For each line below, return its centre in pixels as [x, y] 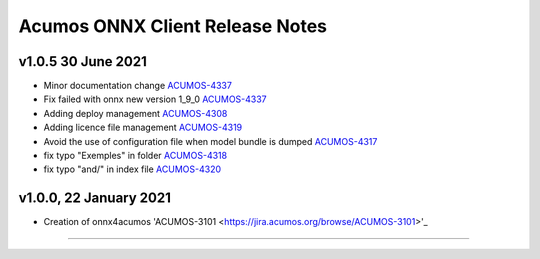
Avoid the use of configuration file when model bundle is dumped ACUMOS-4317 [210, 141]
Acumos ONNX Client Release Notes [173, 26]
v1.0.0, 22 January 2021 [95, 198]
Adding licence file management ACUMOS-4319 [143, 127]
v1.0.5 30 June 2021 [82, 61]
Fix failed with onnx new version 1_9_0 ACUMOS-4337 [155, 99]
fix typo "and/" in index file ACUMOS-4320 [132, 169]
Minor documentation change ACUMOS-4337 [137, 86]
